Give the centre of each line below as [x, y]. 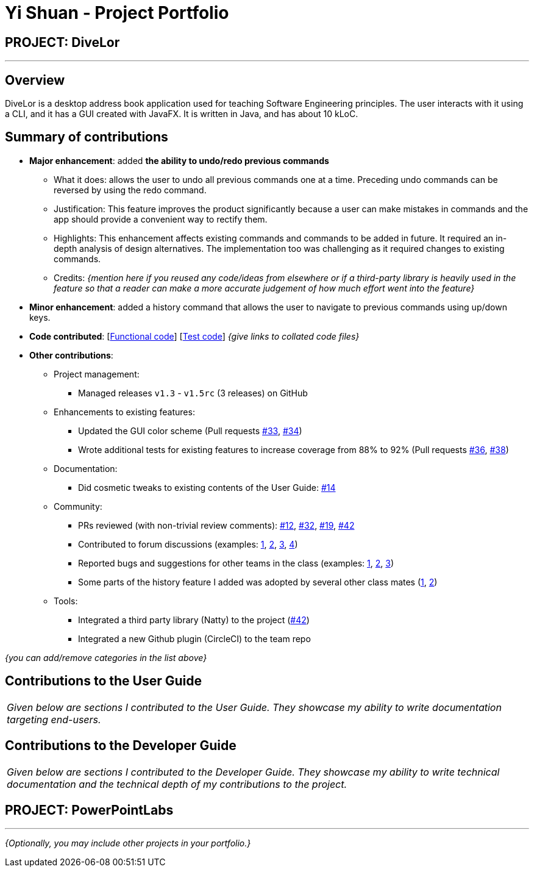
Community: [78, 506]
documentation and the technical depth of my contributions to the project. [177, 784]
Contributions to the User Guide [103, 681]
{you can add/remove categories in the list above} [106, 657]
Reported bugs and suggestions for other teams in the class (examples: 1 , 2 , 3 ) [236, 563]
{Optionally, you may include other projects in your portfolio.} [128, 843]
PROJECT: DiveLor [62, 42]
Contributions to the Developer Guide [121, 746]
